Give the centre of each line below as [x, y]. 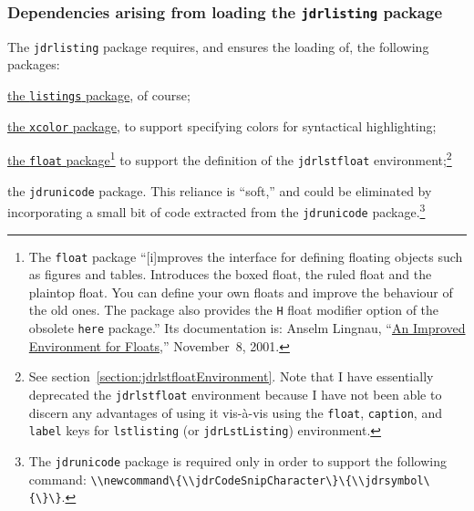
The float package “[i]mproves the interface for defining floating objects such [246, 256]
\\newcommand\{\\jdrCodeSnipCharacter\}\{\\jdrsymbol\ [260, 480]
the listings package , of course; [99, 95]
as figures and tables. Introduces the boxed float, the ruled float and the [230, 274]
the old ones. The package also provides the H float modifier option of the [234, 310]
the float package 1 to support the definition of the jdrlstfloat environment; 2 [230, 158]
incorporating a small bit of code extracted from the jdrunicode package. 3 [216, 210]
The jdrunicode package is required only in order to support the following [237, 460]
